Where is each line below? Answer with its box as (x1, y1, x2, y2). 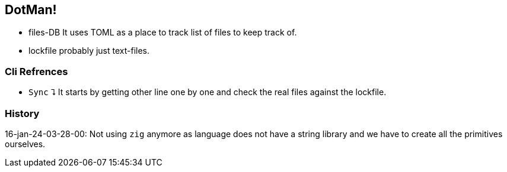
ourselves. (5, 138, 46, 149)
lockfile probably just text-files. (28, 46, 150, 56)
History (5, 107, 40, 119)
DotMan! (5, 2, 57, 17)
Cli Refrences (5, 65, 68, 77)
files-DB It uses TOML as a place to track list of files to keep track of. (28, 27, 297, 38)
